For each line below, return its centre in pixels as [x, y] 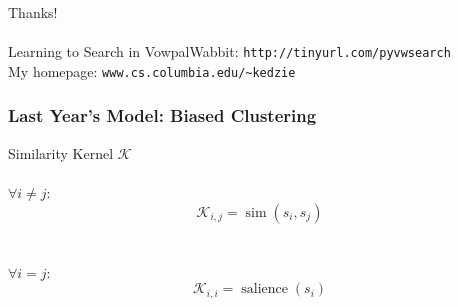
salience [264, 289]
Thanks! [33, 12]
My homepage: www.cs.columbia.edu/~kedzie [152, 70]
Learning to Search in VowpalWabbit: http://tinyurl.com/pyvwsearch [229, 51]
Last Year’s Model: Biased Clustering [162, 115]
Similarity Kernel [61, 152]
